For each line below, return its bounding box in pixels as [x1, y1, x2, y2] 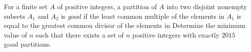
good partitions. [4, 39, 52, 49]
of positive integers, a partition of [57, 1, 157, 11]
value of [4, 29, 27, 39]
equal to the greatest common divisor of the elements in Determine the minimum [4, 20, 246, 30]
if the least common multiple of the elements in [83, 11, 225, 21]
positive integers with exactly [132, 29, 220, 39]
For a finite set [4, 1, 48, 11]
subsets [4, 11, 25, 21]
